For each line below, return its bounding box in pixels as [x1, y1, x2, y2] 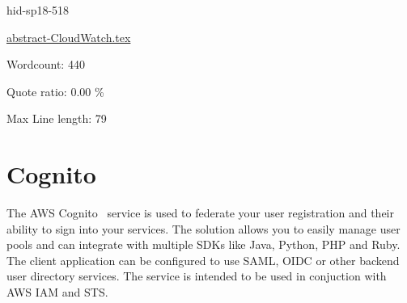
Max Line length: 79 [6, 110, 107, 127]
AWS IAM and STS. [6, 284, 108, 301]
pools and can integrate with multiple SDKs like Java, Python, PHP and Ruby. [6, 236, 401, 253]
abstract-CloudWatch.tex [6, 28, 131, 45]
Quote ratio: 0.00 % [6, 82, 104, 99]
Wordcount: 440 [6, 56, 85, 73]
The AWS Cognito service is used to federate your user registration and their [6, 204, 394, 221]
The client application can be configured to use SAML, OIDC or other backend [6, 251, 400, 268]
